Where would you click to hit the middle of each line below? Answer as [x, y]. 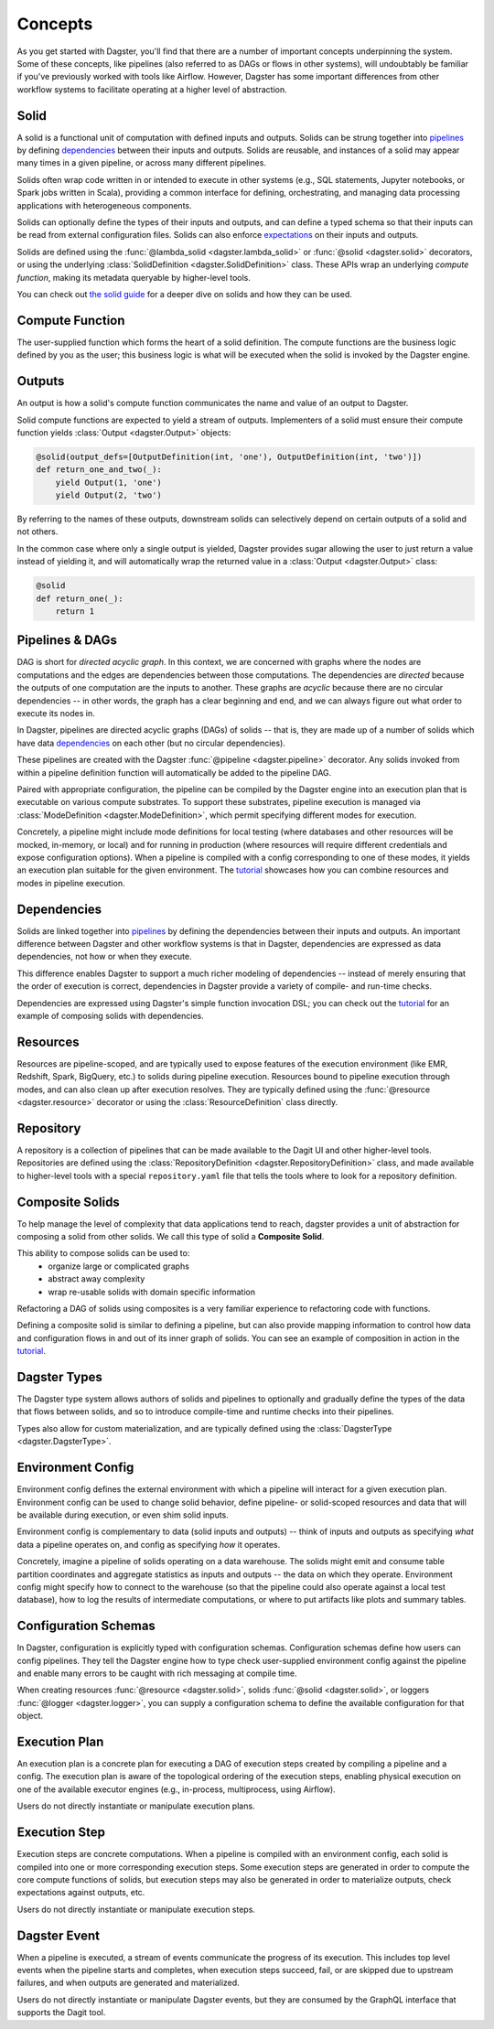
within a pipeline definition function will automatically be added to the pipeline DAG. [174, 772]
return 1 [75, 611]
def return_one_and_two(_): [99, 470]
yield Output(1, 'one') [108, 482]
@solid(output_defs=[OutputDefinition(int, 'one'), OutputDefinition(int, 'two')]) [229, 456]
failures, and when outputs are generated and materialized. [128, 1983]
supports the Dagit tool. [61, 2013]
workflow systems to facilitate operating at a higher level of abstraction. [152, 89]
